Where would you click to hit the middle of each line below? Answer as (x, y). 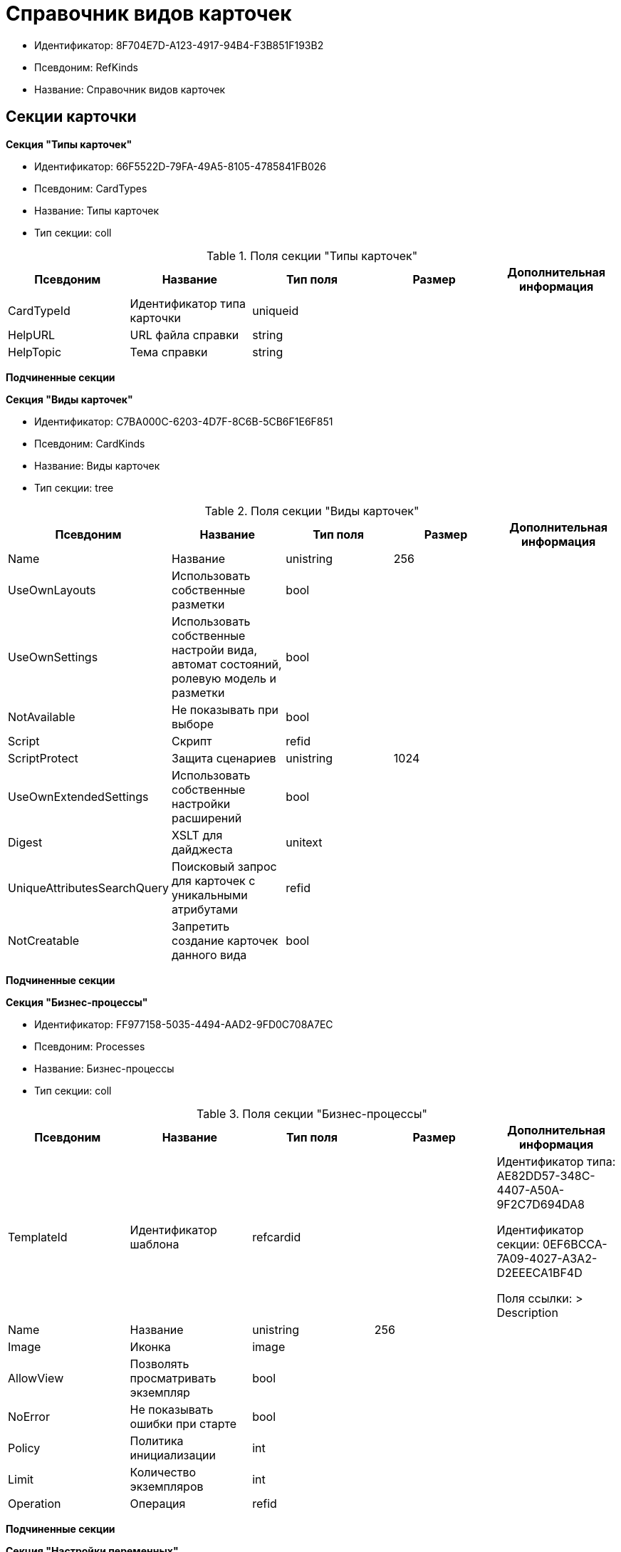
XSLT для (197, 835)
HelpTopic (35, 352)
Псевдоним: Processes (90, 1046)
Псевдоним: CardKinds (90, 443)
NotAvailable (42, 716)
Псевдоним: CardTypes (91, 188)
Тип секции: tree (74, 487)
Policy (24, 1448)
